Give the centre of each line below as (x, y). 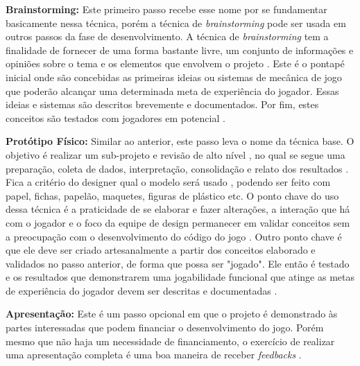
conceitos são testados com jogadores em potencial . (115, 117)
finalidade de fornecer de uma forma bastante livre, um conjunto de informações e (180, 50)
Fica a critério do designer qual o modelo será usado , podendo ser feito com (168, 182)
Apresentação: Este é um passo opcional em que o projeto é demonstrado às (172, 314)
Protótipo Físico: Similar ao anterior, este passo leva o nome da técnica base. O (180, 141)
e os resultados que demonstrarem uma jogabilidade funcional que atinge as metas (180, 277)
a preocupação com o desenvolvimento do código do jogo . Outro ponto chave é (174, 236)
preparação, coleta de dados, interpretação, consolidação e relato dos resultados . (177, 168)
